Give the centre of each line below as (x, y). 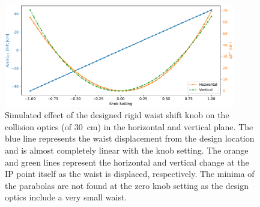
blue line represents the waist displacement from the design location (130, 138)
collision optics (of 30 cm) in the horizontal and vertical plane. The (129, 126)
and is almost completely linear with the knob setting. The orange (127, 150)
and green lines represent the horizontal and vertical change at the (127, 162)
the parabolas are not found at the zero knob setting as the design (127, 185)
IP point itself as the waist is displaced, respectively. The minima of (130, 174)
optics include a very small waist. (66, 197)
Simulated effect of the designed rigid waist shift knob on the (117, 115)
